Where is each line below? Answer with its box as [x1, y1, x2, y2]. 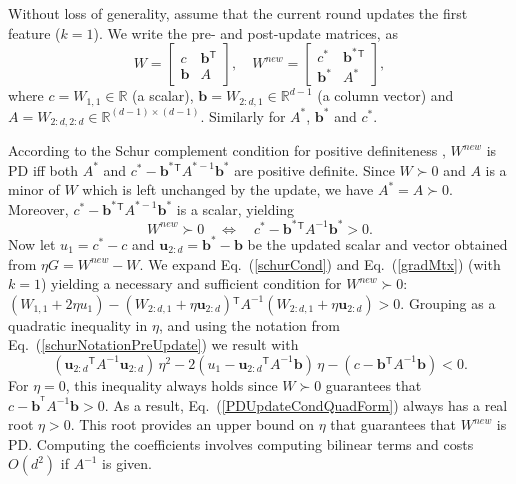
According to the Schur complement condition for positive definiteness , [8, 140, 446, 161]
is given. [102, 453, 152, 474]
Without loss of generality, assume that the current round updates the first [8, 3, 468, 23]
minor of [8, 179, 60, 200]
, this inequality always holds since [65, 374, 278, 395]
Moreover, [8, 198, 69, 219]
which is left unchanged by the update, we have [82, 179, 374, 200]
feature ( [8, 22, 61, 43]
